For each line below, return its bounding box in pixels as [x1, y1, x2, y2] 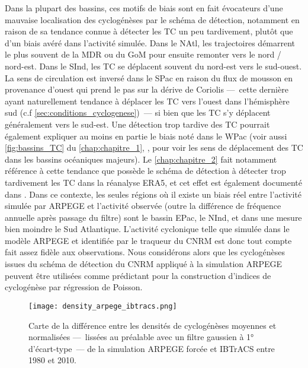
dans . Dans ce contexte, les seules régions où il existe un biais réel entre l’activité [5, 188, 301, 200]
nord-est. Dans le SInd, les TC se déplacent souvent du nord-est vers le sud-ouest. [5, 59, 302, 72]
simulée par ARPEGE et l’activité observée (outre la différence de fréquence [5, 199, 281, 212]
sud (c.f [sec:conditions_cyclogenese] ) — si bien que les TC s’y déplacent [5, 106, 271, 119]
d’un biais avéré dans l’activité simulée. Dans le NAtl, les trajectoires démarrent [5, 36, 296, 49]
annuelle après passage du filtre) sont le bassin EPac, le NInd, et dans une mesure [5, 211, 302, 223]
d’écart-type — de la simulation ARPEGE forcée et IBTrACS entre [28, 342, 275, 354]
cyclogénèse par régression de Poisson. [5, 281, 143, 293]
